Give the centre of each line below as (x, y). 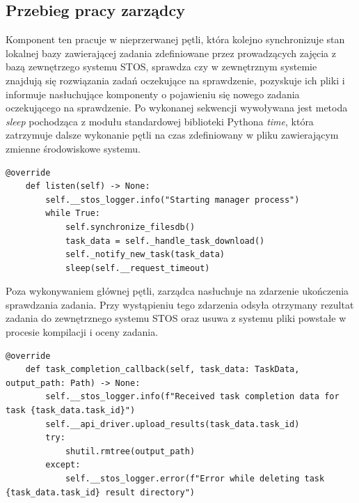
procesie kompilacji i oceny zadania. (82, 332)
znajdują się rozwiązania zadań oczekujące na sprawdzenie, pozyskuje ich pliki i (175, 80)
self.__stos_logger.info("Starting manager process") (173, 200)
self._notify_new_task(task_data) (145, 255)
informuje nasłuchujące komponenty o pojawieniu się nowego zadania (153, 94)
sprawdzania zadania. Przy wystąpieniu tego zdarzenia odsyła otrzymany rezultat (180, 304)
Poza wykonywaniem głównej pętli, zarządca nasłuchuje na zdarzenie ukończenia (177, 291)
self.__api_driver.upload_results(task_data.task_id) (173, 424)
